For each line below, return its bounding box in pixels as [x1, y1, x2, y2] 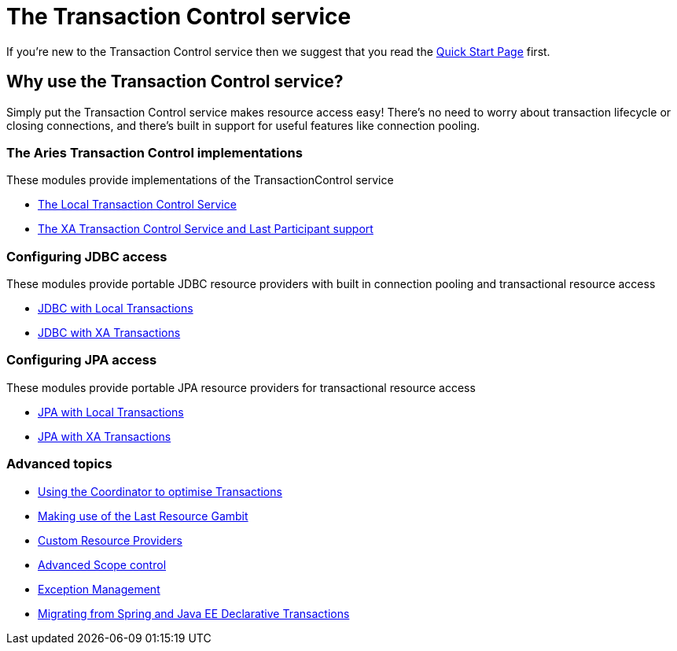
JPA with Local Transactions [38, 405, 184, 419]
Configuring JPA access [6, 352, 157, 368]
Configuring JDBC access [6, 248, 167, 264]
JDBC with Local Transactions [38, 301, 193, 316]
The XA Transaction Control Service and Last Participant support [38, 222, 373, 236]
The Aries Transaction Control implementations [6, 144, 303, 161]
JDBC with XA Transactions [38, 326, 181, 340]
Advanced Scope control [38, 557, 167, 571]
